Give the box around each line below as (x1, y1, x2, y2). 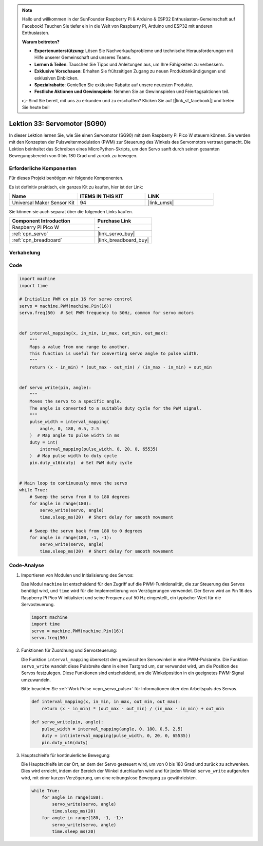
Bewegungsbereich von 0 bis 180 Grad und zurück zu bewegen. (9, 153, 138, 159)
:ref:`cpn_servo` (12, 230, 49, 237)
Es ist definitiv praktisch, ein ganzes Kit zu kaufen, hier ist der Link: (9, 184, 144, 190)
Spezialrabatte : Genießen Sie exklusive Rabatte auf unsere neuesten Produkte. (34, 82, 193, 88)
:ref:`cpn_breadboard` (12, 237, 63, 243)
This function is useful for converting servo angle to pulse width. (29, 351, 199, 356)
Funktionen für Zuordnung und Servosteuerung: (21, 647, 117, 653)
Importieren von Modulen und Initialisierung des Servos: (21, 572, 134, 578)
